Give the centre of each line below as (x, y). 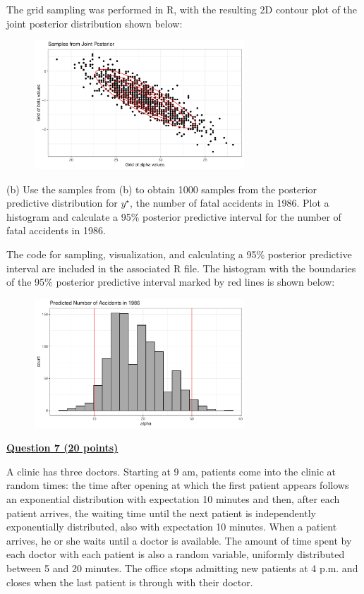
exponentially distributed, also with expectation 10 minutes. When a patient (172, 527)
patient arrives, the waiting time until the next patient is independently (161, 513)
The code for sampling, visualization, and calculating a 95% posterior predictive (179, 254)
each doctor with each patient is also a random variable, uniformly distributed (176, 554)
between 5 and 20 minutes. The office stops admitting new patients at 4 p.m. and (182, 568)
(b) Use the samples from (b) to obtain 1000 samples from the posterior (162, 189)
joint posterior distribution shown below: (95, 23)
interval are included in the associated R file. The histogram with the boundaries (181, 268)
